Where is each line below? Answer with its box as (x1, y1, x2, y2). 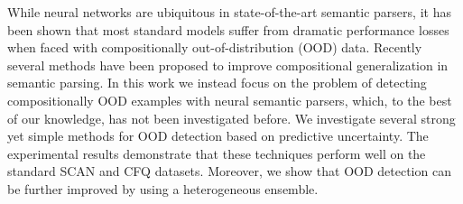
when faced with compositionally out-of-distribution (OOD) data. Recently (7, 38, 422, 57)
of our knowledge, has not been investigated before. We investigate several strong (7, 108, 456, 127)
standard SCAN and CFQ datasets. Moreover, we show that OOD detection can (7, 162, 451, 181)
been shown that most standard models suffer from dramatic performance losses (7, 20, 449, 39)
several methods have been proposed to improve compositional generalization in (7, 55, 449, 74)
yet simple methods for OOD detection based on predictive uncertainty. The (7, 126, 429, 145)
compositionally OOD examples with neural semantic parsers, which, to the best (7, 90, 452, 109)
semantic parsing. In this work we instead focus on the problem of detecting (7, 73, 427, 92)
